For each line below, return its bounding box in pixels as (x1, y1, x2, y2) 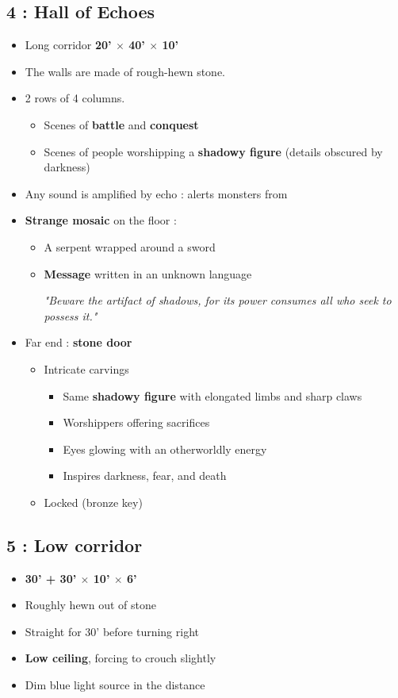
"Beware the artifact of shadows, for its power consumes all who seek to (44, 292, 392, 309)
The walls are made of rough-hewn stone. (25, 63, 226, 79)
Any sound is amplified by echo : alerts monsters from (25, 185, 288, 201)
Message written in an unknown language (44, 265, 252, 282)
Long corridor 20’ (25, 36, 112, 53)
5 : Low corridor (6, 532, 143, 557)
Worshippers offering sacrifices (63, 414, 210, 431)
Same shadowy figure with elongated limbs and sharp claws (63, 387, 362, 404)
